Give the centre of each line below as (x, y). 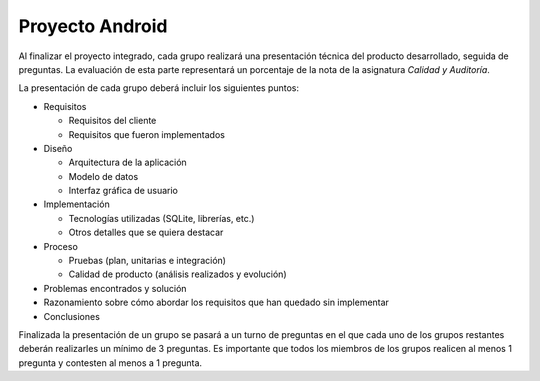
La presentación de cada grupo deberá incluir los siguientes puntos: (159, 88)
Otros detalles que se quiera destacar (146, 232)
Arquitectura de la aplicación (127, 162)
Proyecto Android (93, 26)
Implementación (76, 204)
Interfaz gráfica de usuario (123, 191)
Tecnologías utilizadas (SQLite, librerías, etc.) (161, 218)
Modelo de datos (103, 176)
